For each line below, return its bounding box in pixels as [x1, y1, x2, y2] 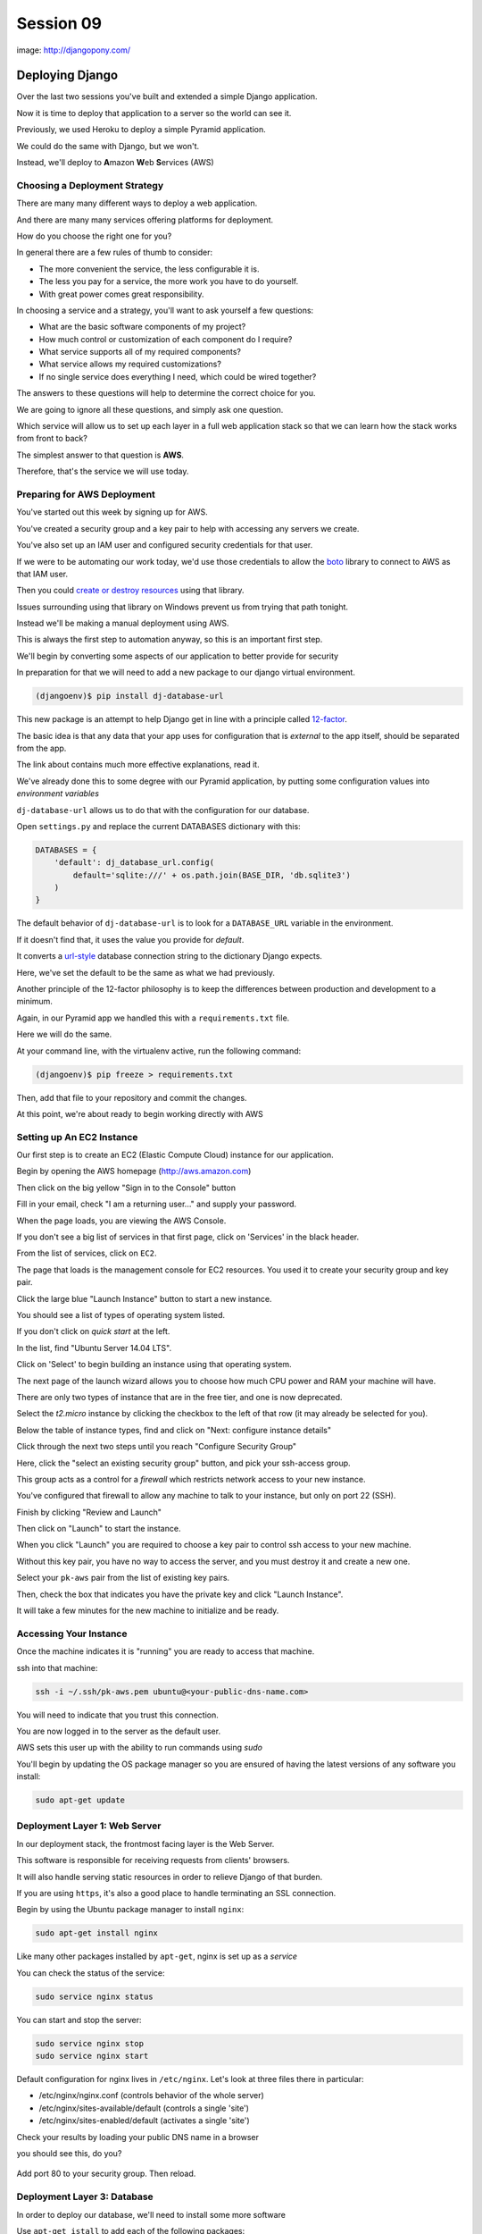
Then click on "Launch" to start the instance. [16, 1524, 181, 1534]
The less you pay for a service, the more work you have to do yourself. [38, 276, 299, 287]
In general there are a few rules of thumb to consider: [16, 247, 213, 258]
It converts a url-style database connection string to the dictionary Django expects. [16, 951, 323, 962]
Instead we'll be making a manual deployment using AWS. [16, 617, 229, 629]
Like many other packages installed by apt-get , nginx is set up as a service [16, 1951, 298, 1961]
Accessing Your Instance [16, 1627, 128, 1640]
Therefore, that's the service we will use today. [16, 466, 189, 477]
